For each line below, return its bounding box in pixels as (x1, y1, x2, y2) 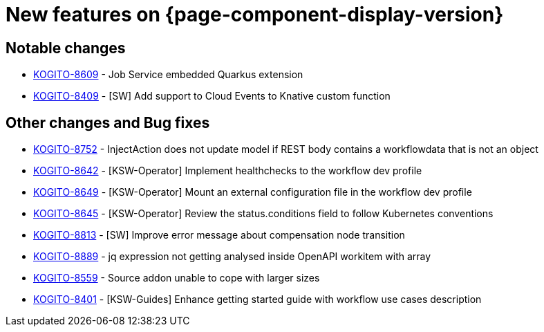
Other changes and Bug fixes (6, 113, 210, 131)
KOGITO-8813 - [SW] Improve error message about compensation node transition (33, 229, 405, 241)
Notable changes (6, 39, 126, 57)
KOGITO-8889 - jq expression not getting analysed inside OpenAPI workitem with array (33, 250, 431, 263)
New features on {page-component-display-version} (6, 3, 504, 26)
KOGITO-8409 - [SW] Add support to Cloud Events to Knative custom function (33, 90, 391, 102)
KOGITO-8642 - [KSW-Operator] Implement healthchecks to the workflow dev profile (33, 165, 422, 177)
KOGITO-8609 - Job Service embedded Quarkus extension (33, 68, 303, 81)
